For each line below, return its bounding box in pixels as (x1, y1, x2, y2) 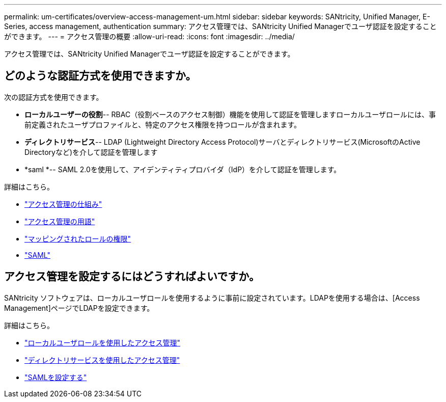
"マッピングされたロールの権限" (24, 234, 131, 243)
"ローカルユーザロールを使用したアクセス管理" (24, 338, 181, 347)
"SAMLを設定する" (24, 372, 87, 382)
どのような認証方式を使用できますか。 (4, 69, 197, 83)
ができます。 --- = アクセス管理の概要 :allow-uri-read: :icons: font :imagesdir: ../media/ (4, 32, 295, 41)
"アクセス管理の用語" (24, 217, 95, 226)
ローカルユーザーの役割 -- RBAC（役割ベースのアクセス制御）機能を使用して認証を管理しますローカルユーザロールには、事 (24, 110, 436, 119)
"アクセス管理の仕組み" (24, 199, 102, 208)
